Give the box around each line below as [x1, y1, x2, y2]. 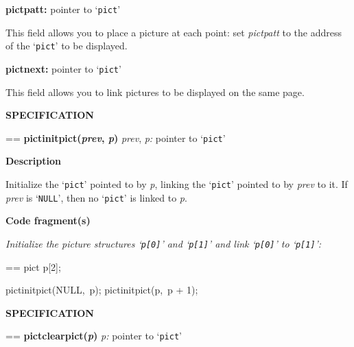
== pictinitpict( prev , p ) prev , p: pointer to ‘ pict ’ [5, 130, 226, 145]
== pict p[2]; [5, 259, 61, 274]
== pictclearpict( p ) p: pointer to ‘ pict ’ [5, 328, 182, 343]
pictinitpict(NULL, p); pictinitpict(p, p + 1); [5, 283, 198, 297]
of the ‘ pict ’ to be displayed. [5, 38, 128, 53]
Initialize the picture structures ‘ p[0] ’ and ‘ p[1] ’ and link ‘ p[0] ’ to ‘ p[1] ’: [5, 236, 322, 250]
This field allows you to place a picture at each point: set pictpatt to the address [5, 25, 342, 39]
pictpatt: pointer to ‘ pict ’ [5, 2, 121, 16]
